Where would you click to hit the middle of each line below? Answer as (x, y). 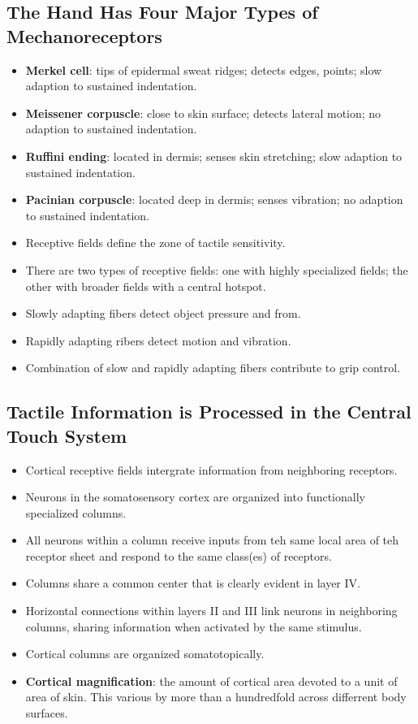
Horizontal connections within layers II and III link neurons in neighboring (211, 611)
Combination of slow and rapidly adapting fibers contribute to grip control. (213, 368)
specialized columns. (76, 512)
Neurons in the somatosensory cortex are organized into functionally (195, 497)
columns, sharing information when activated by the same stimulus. (194, 626)
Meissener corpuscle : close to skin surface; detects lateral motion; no (203, 113)
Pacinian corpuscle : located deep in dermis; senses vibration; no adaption (214, 199)
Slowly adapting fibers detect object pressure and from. (163, 313)
